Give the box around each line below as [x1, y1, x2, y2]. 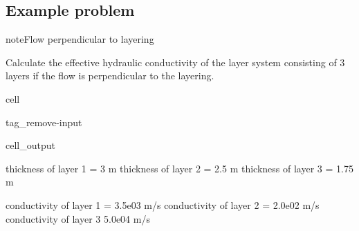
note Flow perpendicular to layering [6, 32, 154, 46]
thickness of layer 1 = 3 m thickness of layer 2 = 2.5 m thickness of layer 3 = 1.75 [6, 161, 353, 175]
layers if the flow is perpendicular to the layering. [6, 68, 214, 83]
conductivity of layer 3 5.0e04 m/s [6, 211, 150, 225]
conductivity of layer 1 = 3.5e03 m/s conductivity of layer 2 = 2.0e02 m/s [6, 197, 320, 212]
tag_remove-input [6, 114, 82, 129]
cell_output [6, 138, 55, 152]
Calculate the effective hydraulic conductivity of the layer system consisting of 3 [6, 54, 345, 69]
